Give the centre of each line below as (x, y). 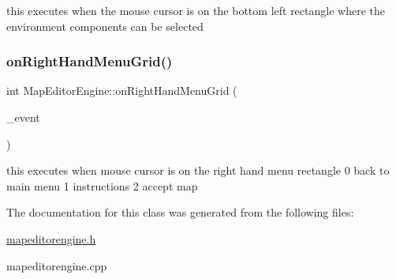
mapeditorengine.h (51, 238)
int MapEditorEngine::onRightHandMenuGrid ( (122, 90)
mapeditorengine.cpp (57, 265)
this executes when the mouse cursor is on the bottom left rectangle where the (196, 10)
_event (23, 117)
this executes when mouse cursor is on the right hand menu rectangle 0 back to (198, 170)
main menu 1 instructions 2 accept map (102, 185)
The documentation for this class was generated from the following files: (180, 212)
